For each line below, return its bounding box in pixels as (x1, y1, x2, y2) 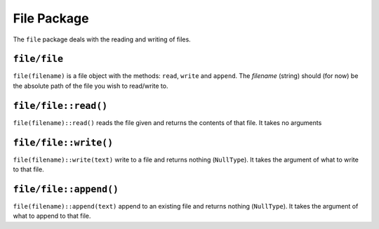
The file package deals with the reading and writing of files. (13, 35, 191, 44)
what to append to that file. (13, 211, 91, 221)
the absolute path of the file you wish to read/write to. (13, 81, 168, 90)
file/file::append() (13, 183, 119, 195)
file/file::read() (13, 100, 108, 112)
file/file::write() (13, 137, 114, 148)
